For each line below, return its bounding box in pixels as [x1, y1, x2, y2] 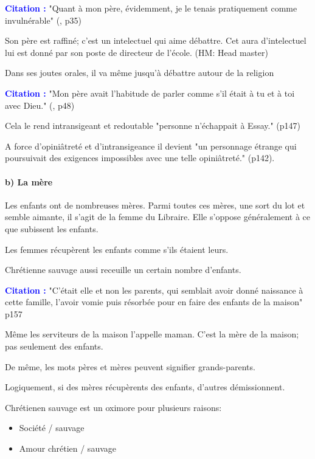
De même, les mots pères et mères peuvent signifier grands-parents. [5, 360, 255, 373]
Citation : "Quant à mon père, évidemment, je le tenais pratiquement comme [5, 2, 297, 14]
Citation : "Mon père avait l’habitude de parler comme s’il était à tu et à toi [5, 86, 295, 99]
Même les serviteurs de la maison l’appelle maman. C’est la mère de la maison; [5, 328, 299, 340]
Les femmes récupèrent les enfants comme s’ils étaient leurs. [5, 243, 229, 255]
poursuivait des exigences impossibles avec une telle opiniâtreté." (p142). [5, 151, 275, 164]
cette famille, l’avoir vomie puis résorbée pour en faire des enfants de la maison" [5, 295, 303, 308]
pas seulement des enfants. [5, 340, 103, 353]
